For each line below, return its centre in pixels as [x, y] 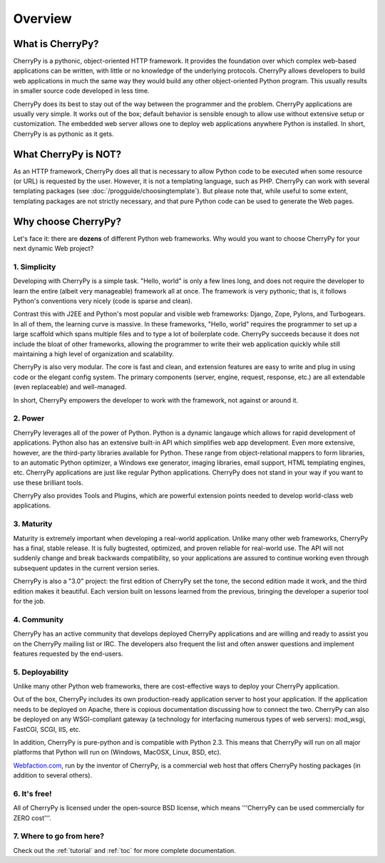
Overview [42, 19]
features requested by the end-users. [68, 653]
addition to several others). [53, 775]
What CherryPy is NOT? [67, 154]
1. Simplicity [35, 267]
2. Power [29, 418]
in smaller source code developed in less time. [81, 91]
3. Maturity [33, 524]
